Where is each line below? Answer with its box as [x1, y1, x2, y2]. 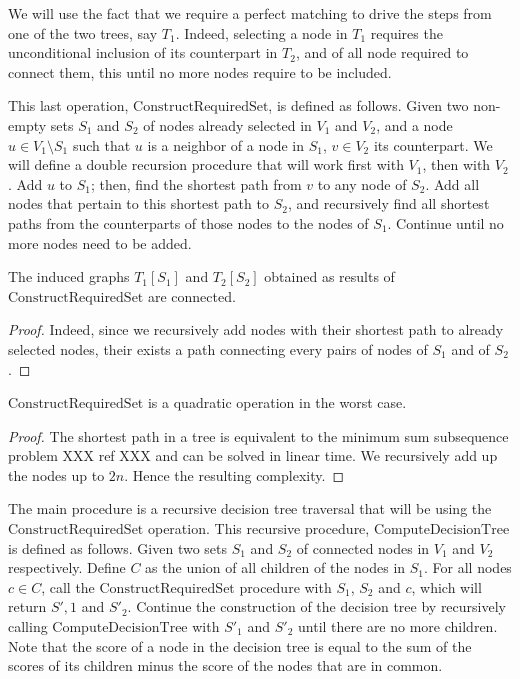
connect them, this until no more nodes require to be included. [8, 61, 392, 82]
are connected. [147, 285, 236, 306]
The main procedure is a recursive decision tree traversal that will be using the [8, 498, 492, 519]
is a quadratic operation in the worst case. [147, 392, 407, 413]
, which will [411, 576, 482, 597]
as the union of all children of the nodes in [145, 557, 406, 578]
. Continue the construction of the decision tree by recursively [127, 596, 506, 617]
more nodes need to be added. [8, 232, 192, 253]
